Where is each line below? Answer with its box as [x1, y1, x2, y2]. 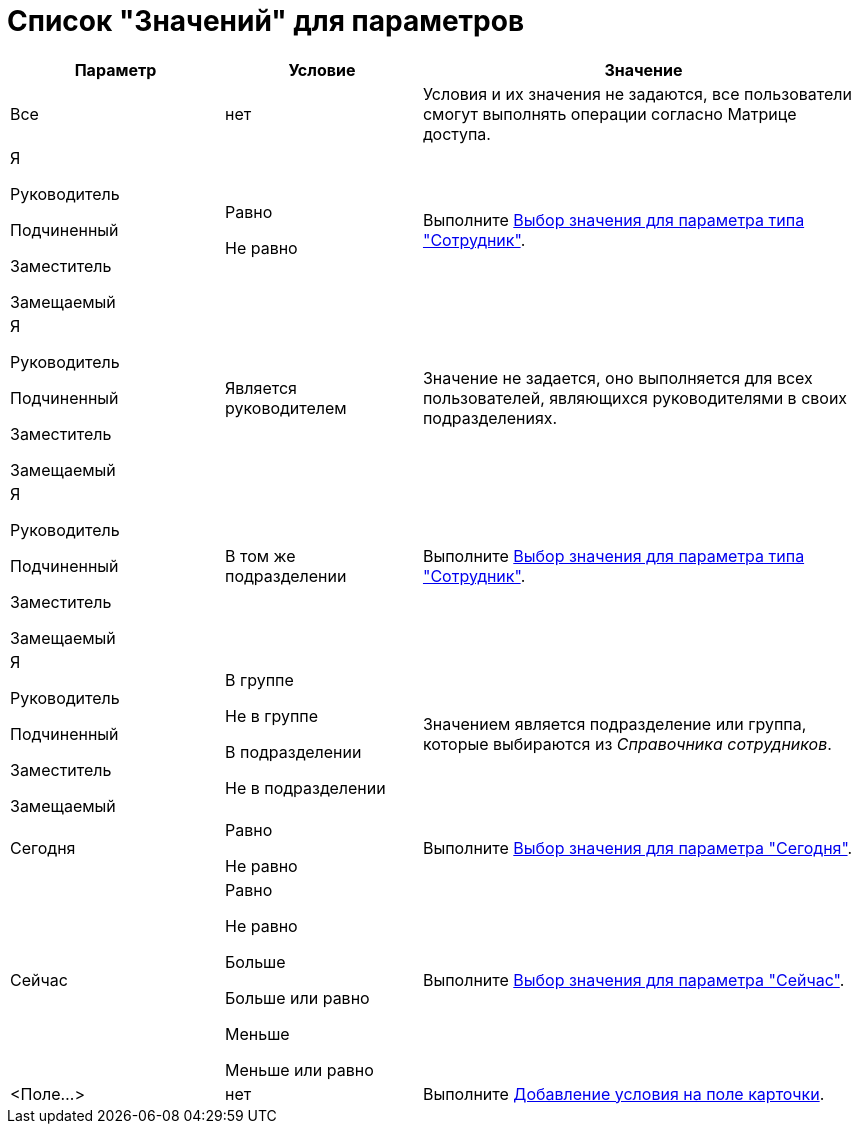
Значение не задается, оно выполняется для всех [422, 367, 813, 388]
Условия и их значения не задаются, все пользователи [422, 83, 852, 104]
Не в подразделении [225, 777, 386, 798]
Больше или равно [225, 987, 370, 1008]
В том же [225, 545, 296, 566]
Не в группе [225, 705, 319, 726]
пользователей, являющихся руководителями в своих [422, 387, 848, 408]
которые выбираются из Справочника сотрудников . [422, 733, 832, 754]
